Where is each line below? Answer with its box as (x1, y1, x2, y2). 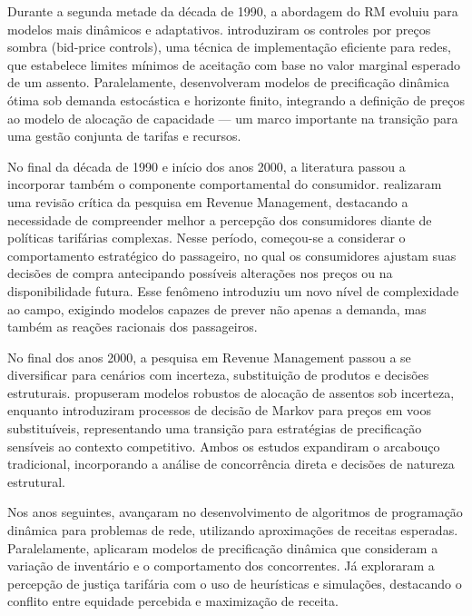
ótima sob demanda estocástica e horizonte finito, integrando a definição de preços (7, 90, 466, 109)
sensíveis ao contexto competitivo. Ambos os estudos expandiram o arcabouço (7, 436, 440, 455)
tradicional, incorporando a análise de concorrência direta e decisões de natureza (7, 454, 455, 473)
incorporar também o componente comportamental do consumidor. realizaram (7, 174, 442, 194)
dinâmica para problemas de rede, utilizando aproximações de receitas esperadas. (7, 521, 458, 540)
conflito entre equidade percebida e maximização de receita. (7, 591, 339, 611)
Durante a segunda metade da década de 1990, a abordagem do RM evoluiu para (7, 2, 458, 20)
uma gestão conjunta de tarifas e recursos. (7, 126, 241, 145)
